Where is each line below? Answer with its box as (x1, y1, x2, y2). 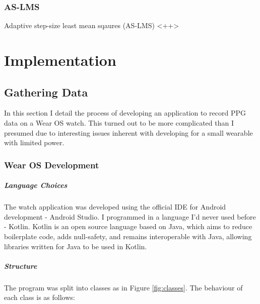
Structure (4, 260, 37, 271)
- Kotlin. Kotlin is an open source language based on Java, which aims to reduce (4, 221, 252, 232)
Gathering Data (4, 84, 88, 99)
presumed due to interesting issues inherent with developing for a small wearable (4, 127, 253, 138)
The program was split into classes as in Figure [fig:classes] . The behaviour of (4, 282, 243, 292)
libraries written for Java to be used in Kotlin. (4, 241, 147, 251)
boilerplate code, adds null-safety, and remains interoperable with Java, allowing (4, 231, 252, 241)
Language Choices (4, 180, 68, 190)
